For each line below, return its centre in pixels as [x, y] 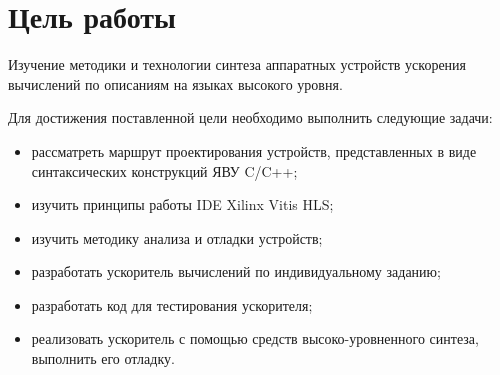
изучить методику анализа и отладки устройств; [177, 237]
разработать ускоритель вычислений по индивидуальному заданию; [236, 271]
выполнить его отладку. [103, 358]
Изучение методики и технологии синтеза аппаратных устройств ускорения [237, 64]
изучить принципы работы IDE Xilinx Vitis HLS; [182, 204]
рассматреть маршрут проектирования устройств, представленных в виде [254, 150]
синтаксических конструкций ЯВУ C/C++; [164, 170]
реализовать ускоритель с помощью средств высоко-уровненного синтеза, [255, 338]
